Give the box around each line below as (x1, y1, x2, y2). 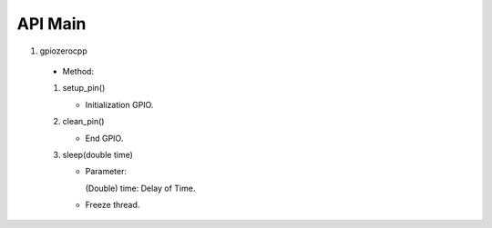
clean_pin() (62, 116, 105, 127)
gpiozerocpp (39, 45, 88, 56)
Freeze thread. (85, 200, 140, 211)
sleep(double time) (62, 149, 134, 160)
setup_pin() (62, 83, 106, 94)
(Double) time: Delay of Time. (85, 183, 196, 193)
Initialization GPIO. (85, 99, 154, 110)
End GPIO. (85, 133, 124, 144)
